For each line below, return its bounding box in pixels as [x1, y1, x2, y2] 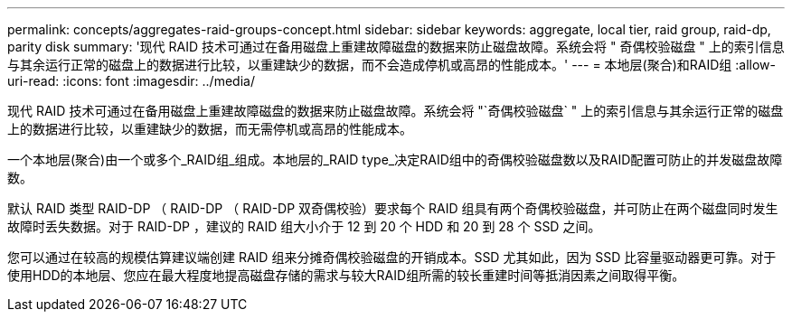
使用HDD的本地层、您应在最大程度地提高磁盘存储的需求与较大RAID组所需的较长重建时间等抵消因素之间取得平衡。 [7, 267, 685, 283]
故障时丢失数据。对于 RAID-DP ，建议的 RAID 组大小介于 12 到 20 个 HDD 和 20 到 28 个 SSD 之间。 [7, 219, 601, 234]
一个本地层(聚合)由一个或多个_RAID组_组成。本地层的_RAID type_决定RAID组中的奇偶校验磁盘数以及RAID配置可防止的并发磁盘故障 [7, 152, 783, 167]
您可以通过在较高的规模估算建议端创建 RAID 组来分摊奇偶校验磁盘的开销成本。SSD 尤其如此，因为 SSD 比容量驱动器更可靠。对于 [7, 249, 777, 265]
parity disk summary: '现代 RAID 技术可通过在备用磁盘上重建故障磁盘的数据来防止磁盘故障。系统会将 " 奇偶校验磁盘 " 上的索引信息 [7, 39, 785, 54]
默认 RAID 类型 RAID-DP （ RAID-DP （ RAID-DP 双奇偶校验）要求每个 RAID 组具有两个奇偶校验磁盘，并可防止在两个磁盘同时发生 [7, 201, 778, 216]
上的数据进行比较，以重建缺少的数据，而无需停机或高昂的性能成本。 [7, 121, 412, 136]
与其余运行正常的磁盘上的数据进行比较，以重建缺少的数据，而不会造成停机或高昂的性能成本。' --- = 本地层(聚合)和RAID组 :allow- [7, 57, 776, 72]
